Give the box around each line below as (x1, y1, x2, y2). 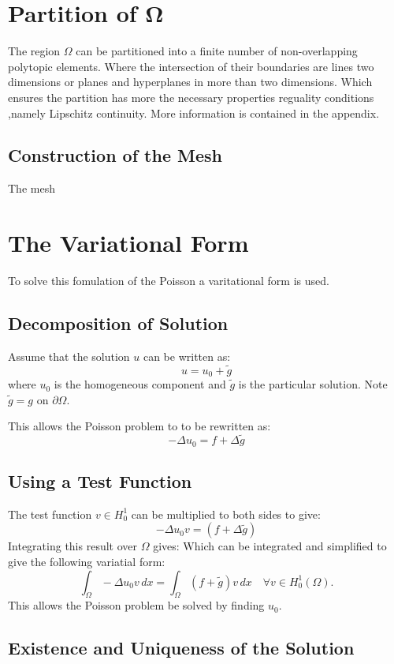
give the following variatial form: (8, 553, 165, 569)
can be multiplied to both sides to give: (131, 505, 321, 522)
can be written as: (143, 347, 231, 364)
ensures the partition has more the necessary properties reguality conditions (8, 88, 374, 105)
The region (8, 43, 61, 59)
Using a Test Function (8, 468, 192, 493)
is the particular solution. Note (238, 376, 388, 392)
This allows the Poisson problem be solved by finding (8, 597, 265, 613)
